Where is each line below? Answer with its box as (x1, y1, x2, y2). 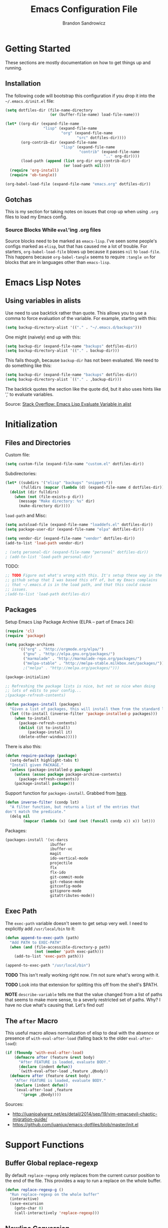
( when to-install (14, 716, 50, 721)
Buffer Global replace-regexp (5, 1159, 98, 1167)
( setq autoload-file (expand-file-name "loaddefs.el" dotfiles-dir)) (5, 522, 153, 527)
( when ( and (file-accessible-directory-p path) (9, 945, 111, 950)
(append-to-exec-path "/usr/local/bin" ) (5, 963, 91, 968)
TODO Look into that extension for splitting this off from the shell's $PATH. (5, 982, 158, 988)
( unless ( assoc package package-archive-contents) (14, 772, 122, 777)
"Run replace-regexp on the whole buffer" (9, 1192, 99, 1197)
